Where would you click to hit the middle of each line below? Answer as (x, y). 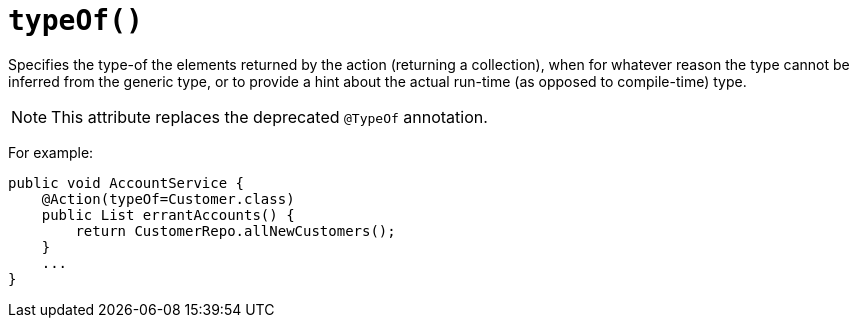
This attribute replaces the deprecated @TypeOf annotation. (269, 116)
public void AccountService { (126, 182)
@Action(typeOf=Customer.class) (168, 198)
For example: (51, 152)
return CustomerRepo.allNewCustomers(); (235, 230)
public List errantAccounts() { (168, 214)
